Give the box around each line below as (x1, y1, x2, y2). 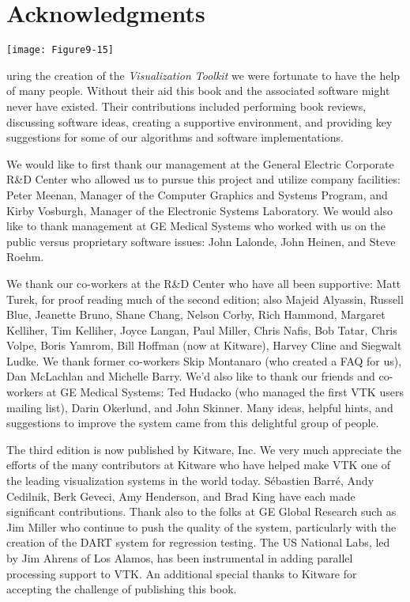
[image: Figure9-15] (6, 44, 115, 56)
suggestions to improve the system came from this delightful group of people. (6, 415, 379, 431)
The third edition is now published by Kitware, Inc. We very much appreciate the (6, 441, 402, 457)
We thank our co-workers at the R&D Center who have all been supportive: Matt (6, 274, 401, 291)
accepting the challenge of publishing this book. (6, 581, 237, 597)
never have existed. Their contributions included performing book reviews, (6, 97, 367, 114)
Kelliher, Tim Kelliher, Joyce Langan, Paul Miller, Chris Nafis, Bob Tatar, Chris (6, 321, 397, 338)
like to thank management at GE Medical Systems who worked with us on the (6, 218, 386, 234)
